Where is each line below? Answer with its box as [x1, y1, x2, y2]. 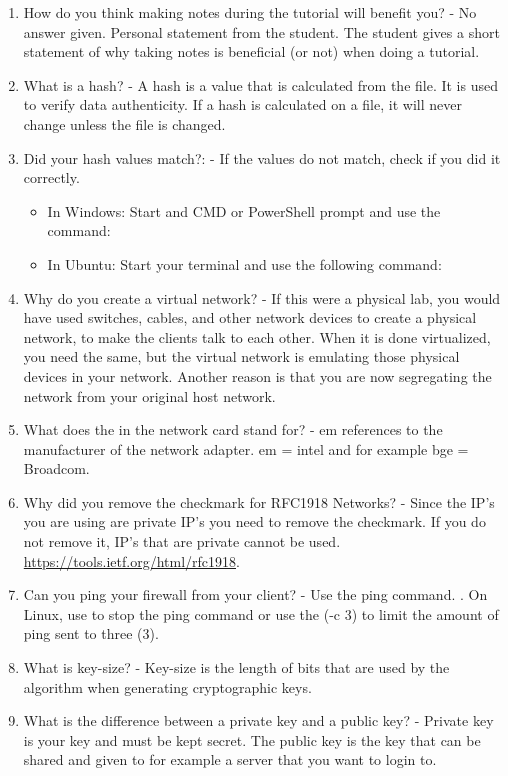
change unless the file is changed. [23, 113, 226, 134]
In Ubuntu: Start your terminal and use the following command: [47, 253, 442, 274]
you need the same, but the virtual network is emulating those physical [23, 346, 460, 367]
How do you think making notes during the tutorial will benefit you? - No [23, 2, 477, 22]
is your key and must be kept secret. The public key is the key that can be [23, 729, 481, 750]
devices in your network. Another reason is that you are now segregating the [23, 365, 492, 386]
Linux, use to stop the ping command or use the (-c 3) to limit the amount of [23, 603, 499, 624]
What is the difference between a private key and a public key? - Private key [23, 710, 494, 731]
